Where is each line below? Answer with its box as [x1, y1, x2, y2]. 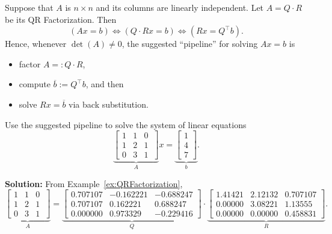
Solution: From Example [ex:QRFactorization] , [5, 177, 183, 189]
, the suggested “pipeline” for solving [121, 37, 258, 50]
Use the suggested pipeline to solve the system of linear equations [5, 118, 247, 131]
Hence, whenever [5, 37, 67, 50]
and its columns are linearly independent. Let [96, 1, 264, 13]
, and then [85, 78, 124, 90]
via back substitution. [69, 97, 149, 110]
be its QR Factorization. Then [5, 13, 117, 25]
